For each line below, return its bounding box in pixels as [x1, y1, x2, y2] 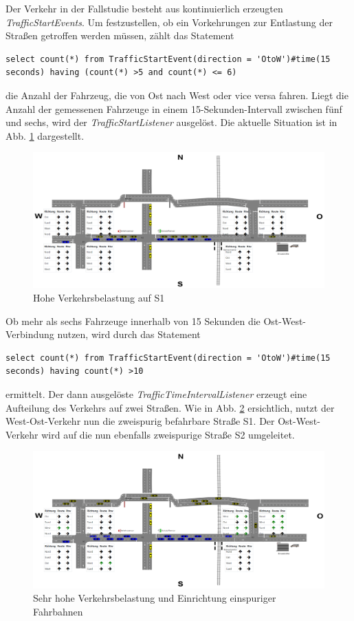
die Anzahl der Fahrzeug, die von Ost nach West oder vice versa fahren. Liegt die [5, 87, 349, 102]
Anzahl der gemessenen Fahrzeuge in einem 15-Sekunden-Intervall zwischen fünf [5, 101, 342, 116]
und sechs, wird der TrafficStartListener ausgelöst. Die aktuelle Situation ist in [5, 115, 338, 129]
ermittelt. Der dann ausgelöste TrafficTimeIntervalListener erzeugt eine [5, 387, 307, 401]
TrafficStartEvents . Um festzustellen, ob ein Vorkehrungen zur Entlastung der [5, 14, 333, 29]
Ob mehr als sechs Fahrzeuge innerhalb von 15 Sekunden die [5, 313, 261, 328]
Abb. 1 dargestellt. [5, 128, 85, 143]
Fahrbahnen [33, 604, 83, 618]
